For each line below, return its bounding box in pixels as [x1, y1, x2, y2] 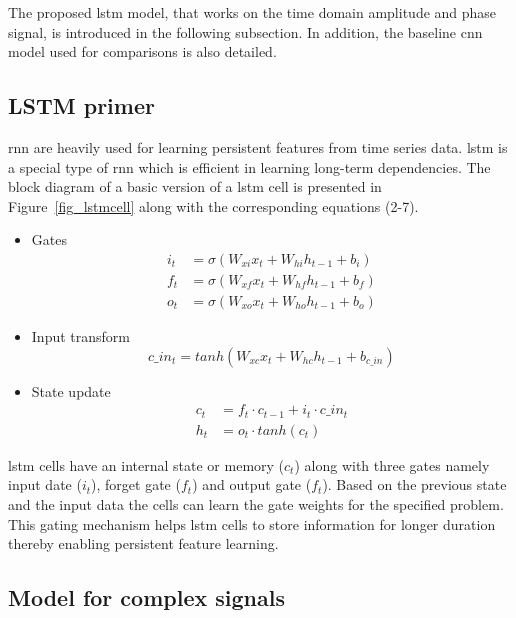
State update [31, 380, 111, 401]
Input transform [31, 326, 130, 347]
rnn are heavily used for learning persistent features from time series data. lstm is [8, 136, 508, 157]
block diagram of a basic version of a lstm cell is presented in [8, 176, 382, 197]
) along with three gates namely [294, 454, 490, 475]
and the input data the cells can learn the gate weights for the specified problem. [8, 493, 504, 514]
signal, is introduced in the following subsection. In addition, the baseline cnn [8, 21, 483, 42]
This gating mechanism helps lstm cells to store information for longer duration [8, 513, 496, 534]
